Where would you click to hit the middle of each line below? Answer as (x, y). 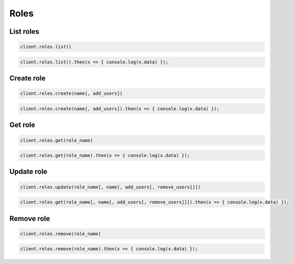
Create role (28, 79)
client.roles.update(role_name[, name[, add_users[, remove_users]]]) (111, 187)
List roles (24, 31)
